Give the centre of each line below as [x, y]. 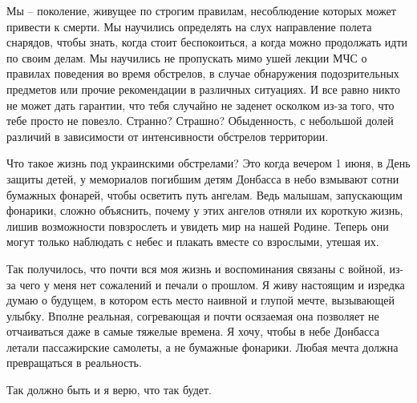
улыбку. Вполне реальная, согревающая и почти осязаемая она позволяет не [193, 315]
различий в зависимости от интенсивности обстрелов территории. [168, 136]
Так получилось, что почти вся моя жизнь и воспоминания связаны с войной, [196, 268]
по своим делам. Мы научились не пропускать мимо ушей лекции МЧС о [187, 57]
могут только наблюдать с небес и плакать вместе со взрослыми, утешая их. [193, 242]
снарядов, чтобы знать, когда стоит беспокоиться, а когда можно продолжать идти [207, 42]
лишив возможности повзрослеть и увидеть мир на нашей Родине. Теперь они [198, 226]
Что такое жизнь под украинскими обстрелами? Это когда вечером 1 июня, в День [208, 163]
